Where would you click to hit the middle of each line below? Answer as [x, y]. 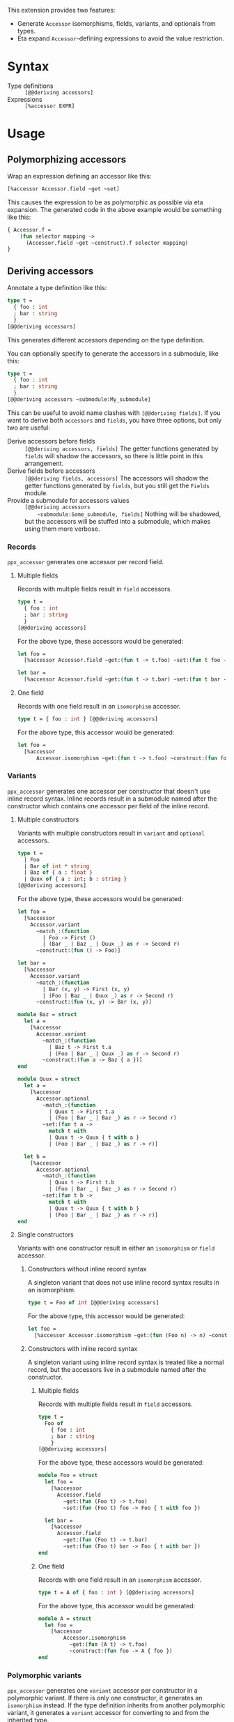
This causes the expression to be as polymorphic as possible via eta [105, 202]
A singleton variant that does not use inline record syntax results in [123, 1283]
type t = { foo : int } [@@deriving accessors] [87, 719]
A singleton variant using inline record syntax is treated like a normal [126, 1362]
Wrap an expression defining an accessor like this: [79, 176]
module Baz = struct [47, 1015]
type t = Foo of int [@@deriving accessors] [93, 1303]
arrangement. [44, 463]
